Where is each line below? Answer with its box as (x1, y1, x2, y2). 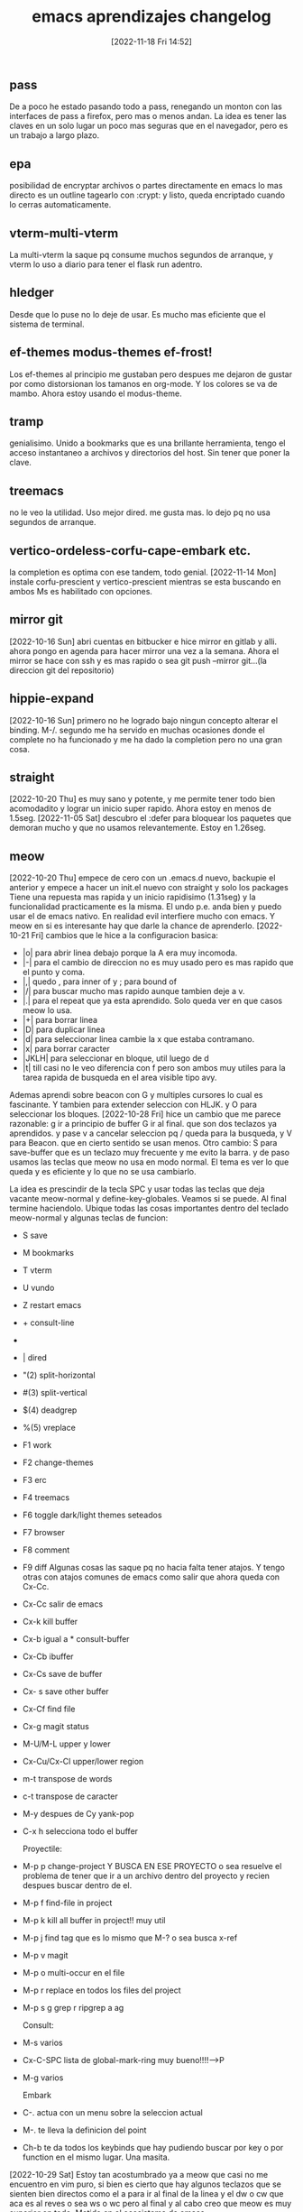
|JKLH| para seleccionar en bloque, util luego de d (22, 1053, 209, 1064)
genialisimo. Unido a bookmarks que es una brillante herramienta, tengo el (9, 438, 286, 448)
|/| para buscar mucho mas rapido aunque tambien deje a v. (22, 986, 245, 997)
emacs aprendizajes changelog (31, 6, 272, 27)
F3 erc (22, 1475, 47, 1486)
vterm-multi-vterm (9, 226, 119, 241)
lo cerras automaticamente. (9, 199, 112, 210)
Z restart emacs (22, 1300, 82, 1311)
